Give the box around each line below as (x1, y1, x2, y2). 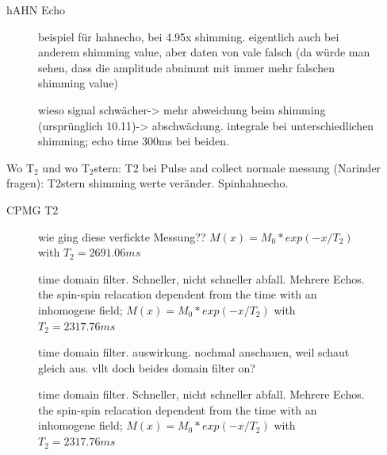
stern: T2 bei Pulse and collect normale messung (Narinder (94, 159, 381, 175)
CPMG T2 (6, 201, 59, 218)
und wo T (42, 159, 90, 175)
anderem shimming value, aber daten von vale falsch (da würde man (38, 44, 370, 60)
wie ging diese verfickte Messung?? (38, 228, 206, 245)
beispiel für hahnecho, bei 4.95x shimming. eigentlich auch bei (38, 28, 339, 44)
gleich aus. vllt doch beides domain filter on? (38, 359, 255, 376)
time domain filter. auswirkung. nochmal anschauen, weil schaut (38, 344, 350, 361)
